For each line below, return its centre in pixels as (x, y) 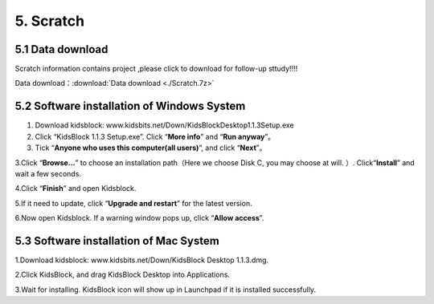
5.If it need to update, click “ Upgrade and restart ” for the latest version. (133, 203)
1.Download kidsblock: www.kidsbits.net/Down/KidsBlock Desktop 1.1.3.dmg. (142, 260)
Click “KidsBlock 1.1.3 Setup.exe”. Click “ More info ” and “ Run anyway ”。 (155, 136)
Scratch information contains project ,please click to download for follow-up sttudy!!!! (156, 69)
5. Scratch (49, 21)
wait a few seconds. (48, 173)
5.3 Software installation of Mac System (117, 241)
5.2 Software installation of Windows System (130, 106)
